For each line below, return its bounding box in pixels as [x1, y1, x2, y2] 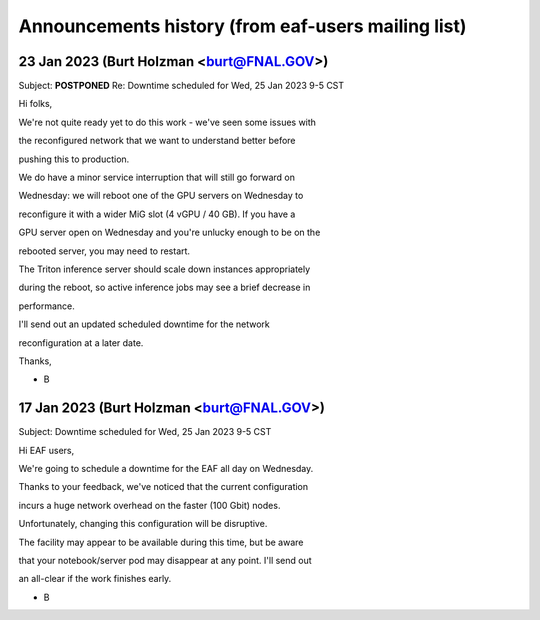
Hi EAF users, [18, 444, 75, 456]
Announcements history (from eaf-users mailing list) [18, 15, 467, 37]
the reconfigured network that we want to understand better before [18, 135, 296, 147]
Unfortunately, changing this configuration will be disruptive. [18, 518, 268, 530]
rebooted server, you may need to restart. [18, 245, 190, 257]
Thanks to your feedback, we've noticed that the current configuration [18, 481, 309, 493]
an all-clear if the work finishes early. [18, 573, 172, 585]
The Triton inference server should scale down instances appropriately [18, 263, 311, 275]
